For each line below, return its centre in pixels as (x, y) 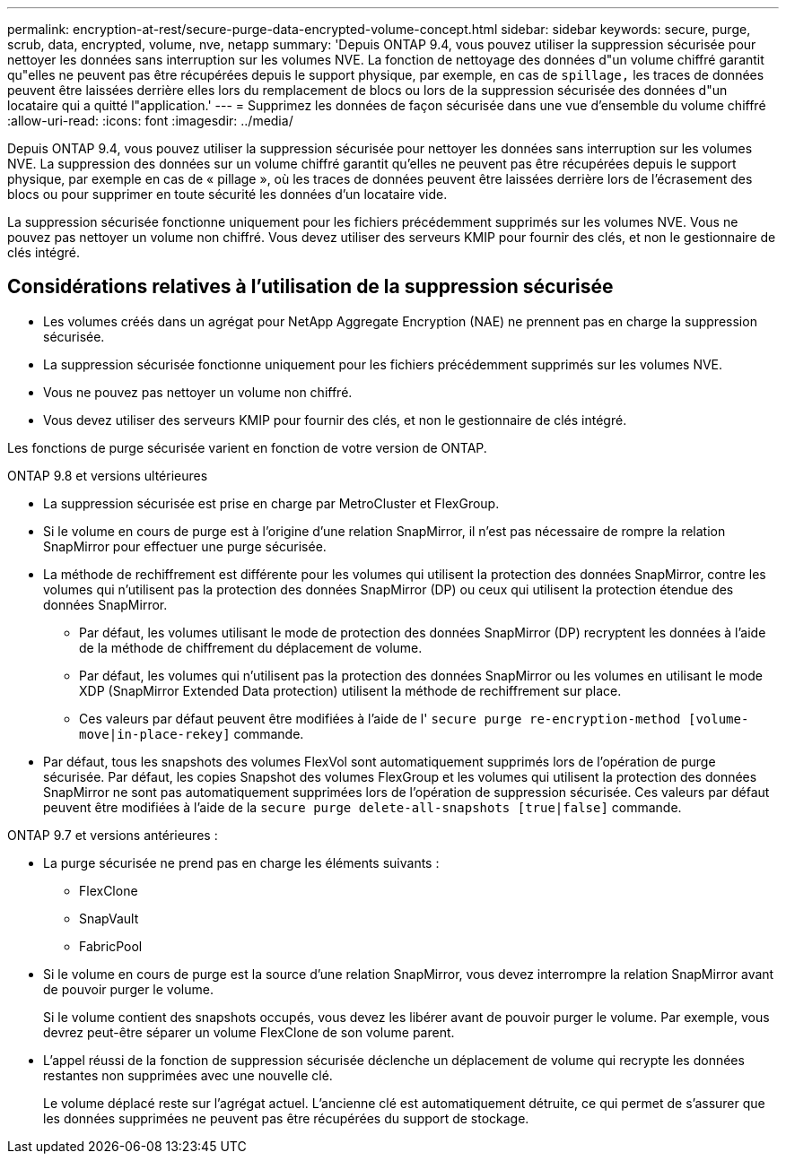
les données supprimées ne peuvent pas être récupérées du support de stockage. (286, 1118)
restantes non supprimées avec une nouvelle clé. (188, 1075)
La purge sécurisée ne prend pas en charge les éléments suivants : (241, 862)
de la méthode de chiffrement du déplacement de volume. (251, 647)
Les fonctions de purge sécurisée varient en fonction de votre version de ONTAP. (247, 447)
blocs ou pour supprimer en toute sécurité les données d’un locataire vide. (227, 194)
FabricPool (111, 946)
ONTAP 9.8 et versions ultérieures (108, 475)
